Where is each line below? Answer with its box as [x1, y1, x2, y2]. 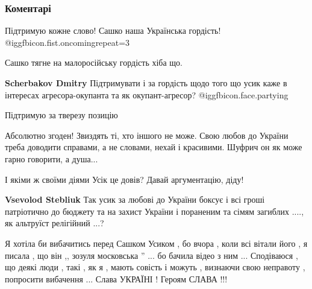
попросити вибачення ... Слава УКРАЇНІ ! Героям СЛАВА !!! [5, 272, 228, 285]
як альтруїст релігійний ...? [5, 217, 104, 229]
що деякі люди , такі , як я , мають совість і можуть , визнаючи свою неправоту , [5, 261, 305, 273]
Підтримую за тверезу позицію [5, 109, 118, 121]
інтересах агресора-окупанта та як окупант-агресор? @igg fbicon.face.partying [5, 88, 289, 101]
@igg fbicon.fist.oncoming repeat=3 [5, 36, 130, 48]
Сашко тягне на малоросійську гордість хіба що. [5, 56, 183, 69]
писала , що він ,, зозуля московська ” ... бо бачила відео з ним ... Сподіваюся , [5, 249, 298, 261]
